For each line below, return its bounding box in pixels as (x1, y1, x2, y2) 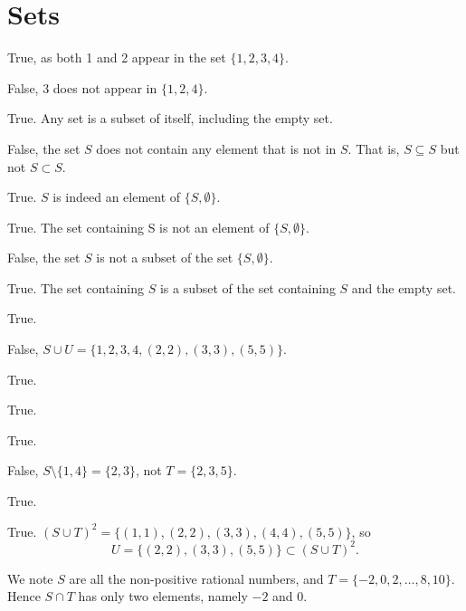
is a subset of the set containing (159, 278, 336, 297)
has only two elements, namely (78, 587, 248, 606)
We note (7, 568, 53, 587)
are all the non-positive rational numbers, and (69, 568, 324, 587)
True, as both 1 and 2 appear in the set (7, 48, 226, 67)
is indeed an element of (52, 187, 181, 206)
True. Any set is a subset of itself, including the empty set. (7, 109, 333, 128)
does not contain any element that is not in (96, 138, 337, 158)
